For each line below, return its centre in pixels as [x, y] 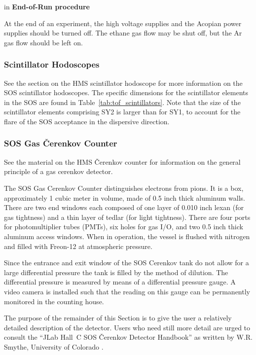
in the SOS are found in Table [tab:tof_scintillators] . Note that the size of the [122, 102]
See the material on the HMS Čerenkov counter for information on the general [122, 161]
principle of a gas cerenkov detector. [58, 171]
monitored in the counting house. [54, 301]
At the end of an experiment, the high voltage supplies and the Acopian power [123, 23]
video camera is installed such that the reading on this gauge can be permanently [127, 291]
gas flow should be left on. [43, 42]
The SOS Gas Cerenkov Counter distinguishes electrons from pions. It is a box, [124, 188]
